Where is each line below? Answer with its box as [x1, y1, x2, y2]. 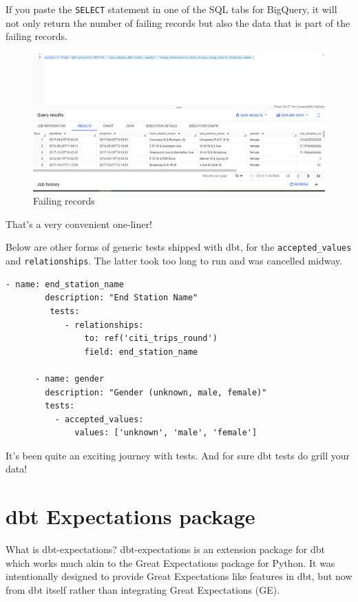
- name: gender [34, 373, 105, 384]
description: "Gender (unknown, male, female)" [45, 387, 267, 397]
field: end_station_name [84, 346, 198, 357]
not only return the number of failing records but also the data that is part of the [6, 15, 350, 30]
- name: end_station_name [6, 279, 124, 289]
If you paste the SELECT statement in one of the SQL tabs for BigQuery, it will [6, 2, 337, 16]
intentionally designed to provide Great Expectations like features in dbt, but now [6, 569, 352, 583]
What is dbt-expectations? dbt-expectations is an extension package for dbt [6, 542, 325, 557]
